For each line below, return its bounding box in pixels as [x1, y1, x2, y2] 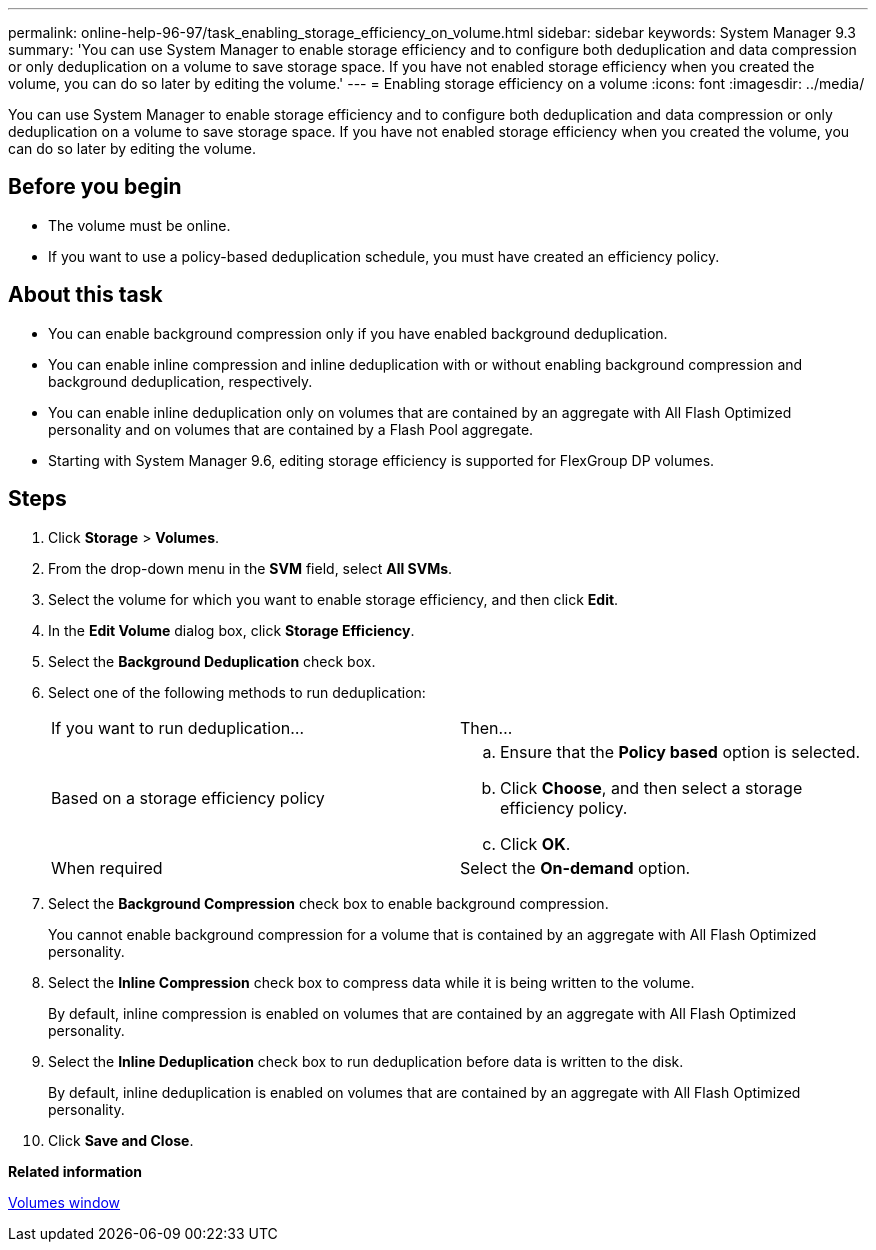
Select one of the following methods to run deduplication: [48, 683, 426, 701]
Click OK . [500, 833, 571, 854]
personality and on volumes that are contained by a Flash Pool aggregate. [48, 420, 534, 438]
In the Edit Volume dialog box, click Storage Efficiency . [48, 621, 415, 639]
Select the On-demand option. [460, 857, 691, 878]
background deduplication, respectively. [48, 372, 313, 390]
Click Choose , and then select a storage [500, 777, 803, 798]
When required [51, 857, 163, 878]
